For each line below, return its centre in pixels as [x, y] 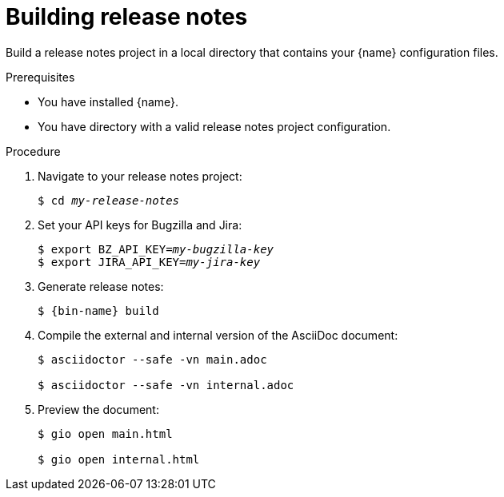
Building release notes [127, 17]
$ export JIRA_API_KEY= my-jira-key [149, 262]
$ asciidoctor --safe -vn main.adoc [152, 359]
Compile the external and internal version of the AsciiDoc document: [218, 335]
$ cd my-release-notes [109, 200]
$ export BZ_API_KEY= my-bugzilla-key [156, 249]
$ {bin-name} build [98, 310]
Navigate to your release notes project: [140, 176]
